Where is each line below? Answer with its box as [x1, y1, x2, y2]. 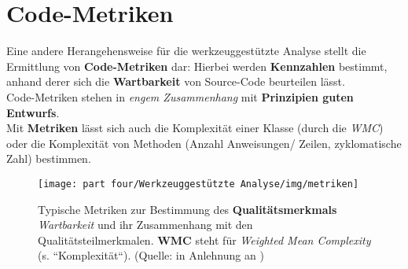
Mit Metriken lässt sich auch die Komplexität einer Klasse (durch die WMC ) [6, 120, 384, 136]
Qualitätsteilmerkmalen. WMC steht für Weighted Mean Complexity [38, 231, 371, 248]
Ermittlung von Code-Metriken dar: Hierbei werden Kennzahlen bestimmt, [6, 57, 388, 74]
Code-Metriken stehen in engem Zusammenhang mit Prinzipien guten [6, 88, 354, 105]
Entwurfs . [6, 104, 60, 120]
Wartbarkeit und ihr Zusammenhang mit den [38, 216, 253, 233]
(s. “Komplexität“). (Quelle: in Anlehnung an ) [38, 247, 264, 263]
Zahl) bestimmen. [6, 150, 91, 167]
